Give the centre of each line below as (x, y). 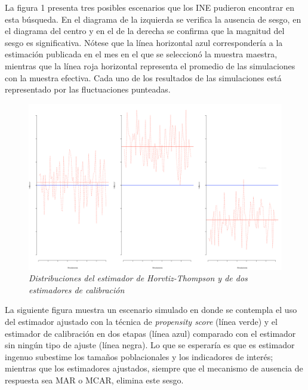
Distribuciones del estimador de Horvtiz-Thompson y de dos (138, 278)
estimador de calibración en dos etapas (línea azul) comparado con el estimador (150, 333)
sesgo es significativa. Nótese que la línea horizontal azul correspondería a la (144, 42)
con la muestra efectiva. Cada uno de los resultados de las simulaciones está (143, 77)
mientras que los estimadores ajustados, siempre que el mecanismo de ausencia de (154, 368)
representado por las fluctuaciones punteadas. (88, 89)
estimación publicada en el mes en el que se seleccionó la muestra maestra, (141, 54)
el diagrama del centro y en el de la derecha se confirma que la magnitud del (145, 31)
